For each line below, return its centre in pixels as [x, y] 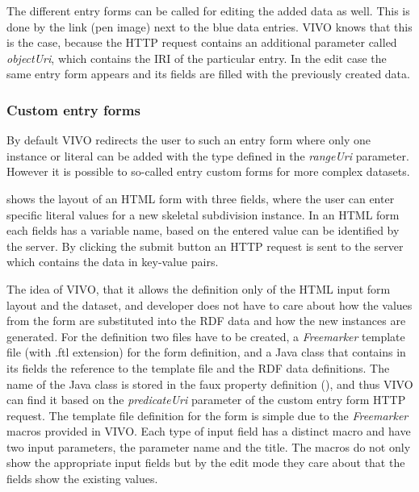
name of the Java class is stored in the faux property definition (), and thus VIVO [210, 384]
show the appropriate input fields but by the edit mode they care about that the [206, 463]
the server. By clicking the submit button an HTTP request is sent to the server [205, 246]
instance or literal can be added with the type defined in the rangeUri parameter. [208, 155]
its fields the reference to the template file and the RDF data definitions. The [198, 367]
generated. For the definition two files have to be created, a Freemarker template [206, 336]
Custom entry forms [73, 109]
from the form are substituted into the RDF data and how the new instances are [206, 321]
